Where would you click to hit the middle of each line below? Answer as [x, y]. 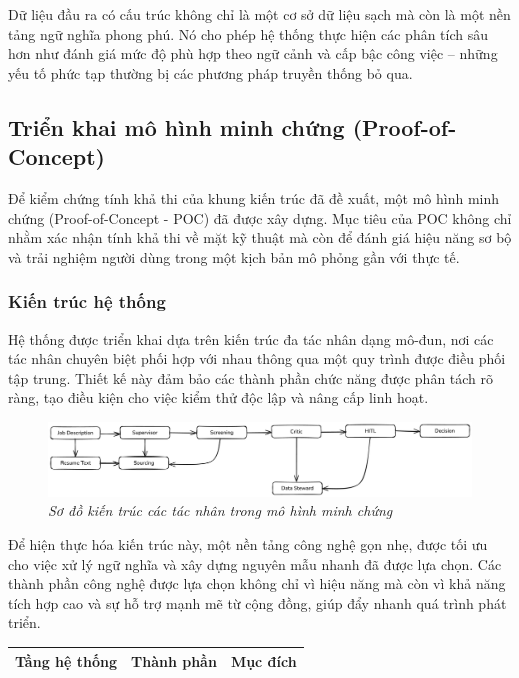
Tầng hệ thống [66, 660]
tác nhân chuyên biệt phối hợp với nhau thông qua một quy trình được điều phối [257, 358]
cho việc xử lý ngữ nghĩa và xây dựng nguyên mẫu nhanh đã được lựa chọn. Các [255, 563]
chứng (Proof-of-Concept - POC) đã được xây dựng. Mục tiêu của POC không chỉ [260, 217]
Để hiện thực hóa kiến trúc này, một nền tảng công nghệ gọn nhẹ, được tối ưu [248, 544]
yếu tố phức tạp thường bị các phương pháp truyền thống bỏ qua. [210, 72]
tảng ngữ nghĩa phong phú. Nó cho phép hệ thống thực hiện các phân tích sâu [248, 33]
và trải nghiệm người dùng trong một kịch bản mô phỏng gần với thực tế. [234, 256]
